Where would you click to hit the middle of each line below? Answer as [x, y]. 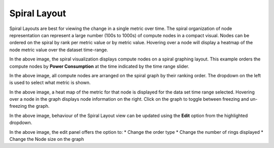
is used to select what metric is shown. [50, 83]
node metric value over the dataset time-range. [59, 50]
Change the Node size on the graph [47, 139]
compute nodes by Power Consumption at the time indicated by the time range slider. [99, 66]
